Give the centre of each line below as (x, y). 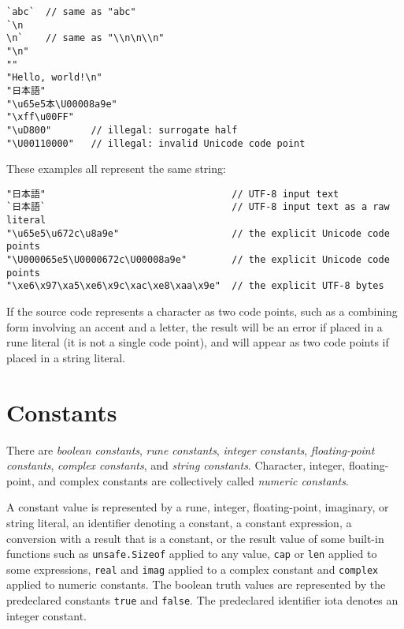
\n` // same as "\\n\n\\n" (85, 38)
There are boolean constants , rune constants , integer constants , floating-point (191, 449)
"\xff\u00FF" (40, 117)
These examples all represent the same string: (116, 168)
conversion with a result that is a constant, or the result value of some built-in (195, 538)
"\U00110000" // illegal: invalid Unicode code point (156, 143)
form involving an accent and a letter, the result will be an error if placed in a (195, 326)
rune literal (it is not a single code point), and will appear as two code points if (198, 342)
